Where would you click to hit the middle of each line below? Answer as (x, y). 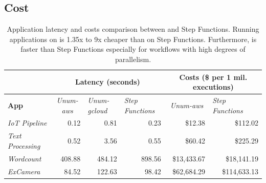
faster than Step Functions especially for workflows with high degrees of (133, 49)
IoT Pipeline (27, 123)
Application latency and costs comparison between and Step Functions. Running (133, 29)
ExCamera (24, 171)
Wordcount (25, 158)
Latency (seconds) (108, 82)
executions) (213, 87)
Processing (24, 145)
